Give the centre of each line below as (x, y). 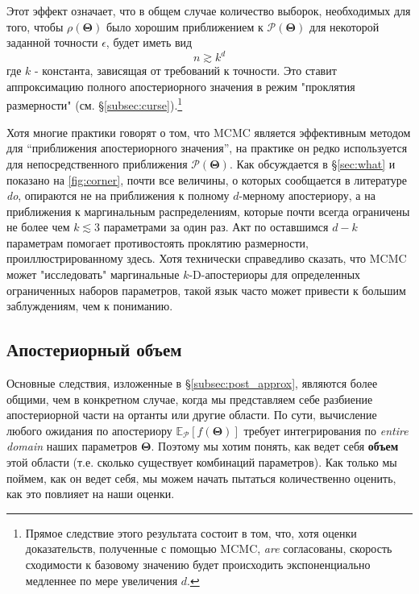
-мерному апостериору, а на (307, 195)
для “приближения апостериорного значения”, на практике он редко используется (207, 148)
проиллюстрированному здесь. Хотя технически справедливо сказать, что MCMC (207, 258)
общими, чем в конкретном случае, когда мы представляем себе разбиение (190, 399)
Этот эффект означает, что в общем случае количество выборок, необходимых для (209, 10)
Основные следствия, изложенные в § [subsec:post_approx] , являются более (192, 383)
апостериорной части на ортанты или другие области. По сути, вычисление (192, 415)
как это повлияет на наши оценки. (91, 494)
